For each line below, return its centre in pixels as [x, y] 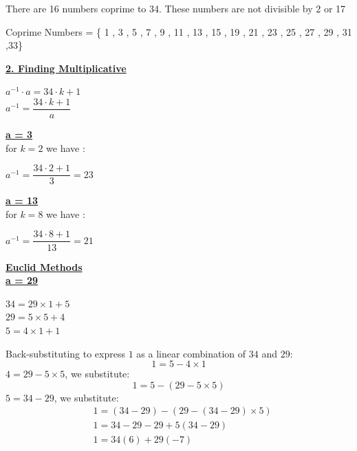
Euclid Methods [44, 266]
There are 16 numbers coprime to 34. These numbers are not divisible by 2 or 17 [176, 8]
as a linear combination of [191, 353]
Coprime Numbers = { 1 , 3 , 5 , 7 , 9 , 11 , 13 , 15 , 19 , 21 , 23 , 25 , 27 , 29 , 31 [179, 31]
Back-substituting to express [65, 353]
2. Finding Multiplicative [66, 68]
